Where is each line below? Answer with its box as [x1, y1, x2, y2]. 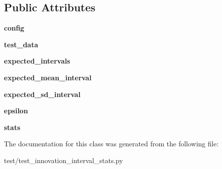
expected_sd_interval [4, 89, 81, 99]
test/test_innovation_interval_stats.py [4, 155, 123, 165]
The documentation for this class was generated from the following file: [4, 138, 219, 149]
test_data [4, 39, 38, 49]
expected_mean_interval [4, 72, 92, 82]
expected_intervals [4, 56, 71, 66]
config [4, 23, 25, 33]
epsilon [4, 105, 28, 116]
